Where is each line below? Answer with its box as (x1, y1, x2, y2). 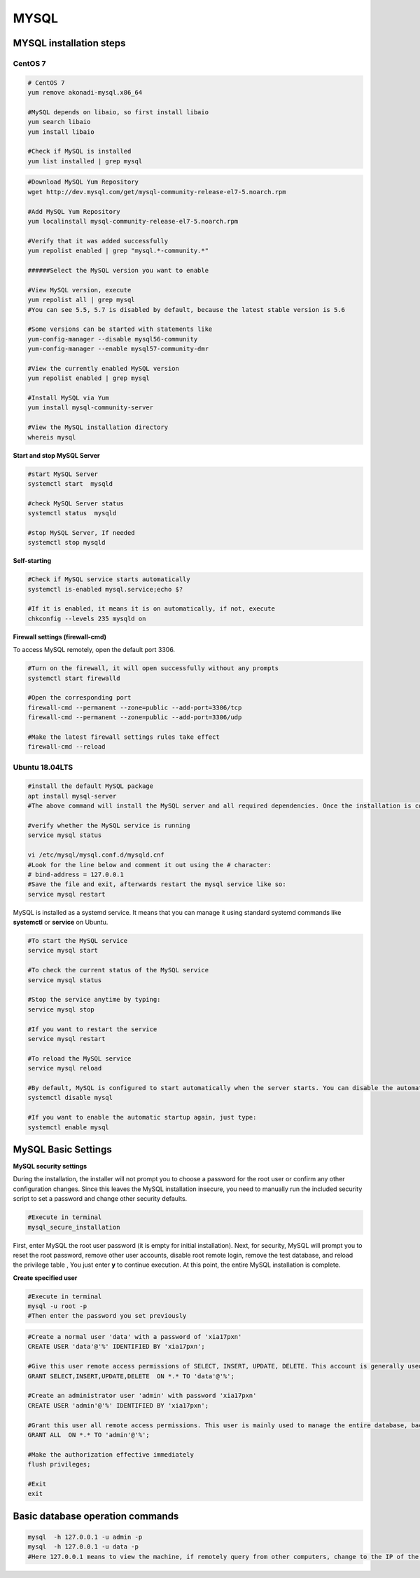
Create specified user (13, 1273, 78, 1282)
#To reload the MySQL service (27, 1054, 132, 1062)
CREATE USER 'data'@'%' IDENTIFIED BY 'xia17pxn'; (27, 1342, 206, 1351)
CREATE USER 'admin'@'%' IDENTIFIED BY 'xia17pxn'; (27, 1401, 209, 1409)
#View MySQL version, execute (27, 286, 132, 294)
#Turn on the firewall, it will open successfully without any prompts (27, 665, 279, 672)
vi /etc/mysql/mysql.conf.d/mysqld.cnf (27, 851, 164, 859)
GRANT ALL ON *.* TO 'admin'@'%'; (27, 1431, 150, 1438)
